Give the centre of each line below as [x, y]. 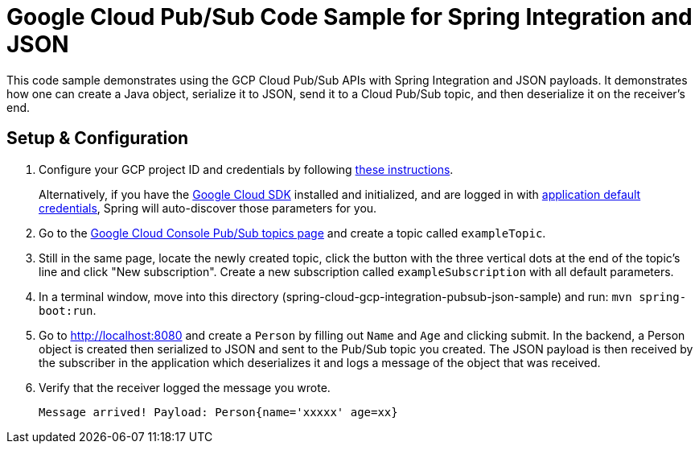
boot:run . [68, 310]
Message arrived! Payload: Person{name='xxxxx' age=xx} [218, 412]
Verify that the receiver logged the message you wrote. [185, 387]
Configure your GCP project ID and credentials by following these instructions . [246, 169]
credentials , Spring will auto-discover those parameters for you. [208, 208]
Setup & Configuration [98, 138]
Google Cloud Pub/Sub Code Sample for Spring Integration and [349, 17]
